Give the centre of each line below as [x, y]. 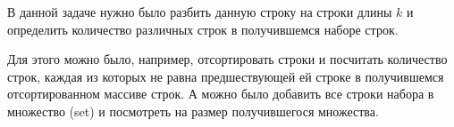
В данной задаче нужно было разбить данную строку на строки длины [200, 12]
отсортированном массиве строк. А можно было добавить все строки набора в [221, 94]
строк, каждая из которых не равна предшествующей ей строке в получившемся [226, 76]
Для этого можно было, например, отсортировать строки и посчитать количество [227, 59]
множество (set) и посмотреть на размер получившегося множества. [193, 111]
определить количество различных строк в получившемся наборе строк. [203, 29]
